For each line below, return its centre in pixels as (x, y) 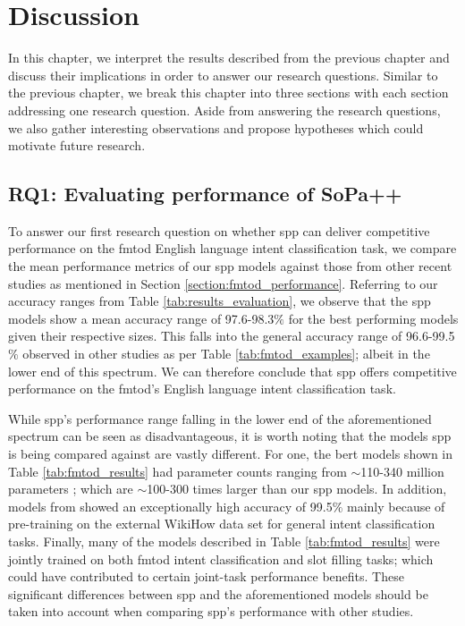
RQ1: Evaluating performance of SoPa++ (205, 194)
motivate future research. (77, 145)
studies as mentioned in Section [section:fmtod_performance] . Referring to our (223, 283)
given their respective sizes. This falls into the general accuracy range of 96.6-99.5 (232, 336)
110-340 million (402, 471)
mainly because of (396, 506)
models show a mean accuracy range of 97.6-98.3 (141, 318)
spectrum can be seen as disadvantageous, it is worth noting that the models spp (230, 436)
